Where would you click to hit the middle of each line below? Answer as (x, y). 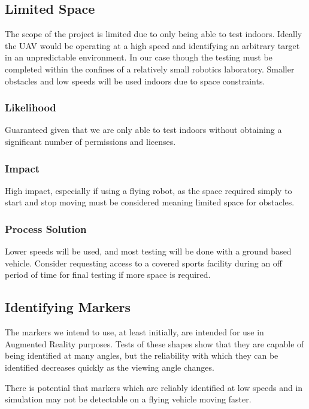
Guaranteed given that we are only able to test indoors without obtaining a (143, 130)
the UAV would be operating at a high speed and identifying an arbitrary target (152, 45)
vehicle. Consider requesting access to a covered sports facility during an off (144, 263)
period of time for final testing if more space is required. (108, 275)
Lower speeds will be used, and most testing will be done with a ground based (148, 251)
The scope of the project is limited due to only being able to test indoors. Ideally (154, 34)
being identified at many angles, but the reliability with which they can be (142, 355)
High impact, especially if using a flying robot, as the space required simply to (149, 190)
